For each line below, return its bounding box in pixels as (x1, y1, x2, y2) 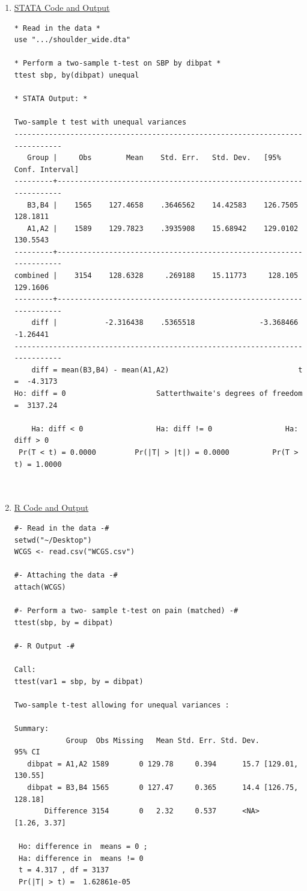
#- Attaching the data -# (14, 571, 118, 580)
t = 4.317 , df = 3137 (18, 866, 109, 875)
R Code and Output (14, 501, 89, 514)
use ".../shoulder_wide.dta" (14, 35, 131, 45)
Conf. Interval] (14, 165, 79, 174)
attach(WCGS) (14, 582, 66, 591)
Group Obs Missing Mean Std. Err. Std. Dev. (65, 736, 260, 745)
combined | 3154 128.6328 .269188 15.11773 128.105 (14, 271, 299, 280)
